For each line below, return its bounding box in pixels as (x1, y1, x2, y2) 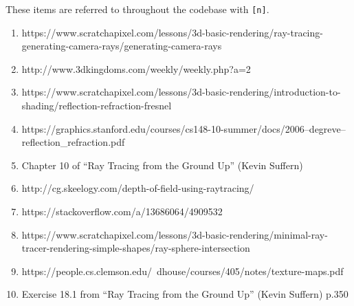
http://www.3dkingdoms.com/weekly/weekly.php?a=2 (21, 61, 251, 76)
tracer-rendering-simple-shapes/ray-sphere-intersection (21, 241, 250, 255)
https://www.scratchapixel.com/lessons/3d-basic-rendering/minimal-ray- (21, 227, 328, 241)
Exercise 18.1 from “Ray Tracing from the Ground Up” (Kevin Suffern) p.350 (21, 287, 349, 301)
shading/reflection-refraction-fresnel (21, 98, 172, 113)
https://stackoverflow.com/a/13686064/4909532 (21, 204, 223, 218)
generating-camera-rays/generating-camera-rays (21, 39, 222, 53)
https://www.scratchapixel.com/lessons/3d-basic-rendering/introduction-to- (21, 85, 341, 99)
